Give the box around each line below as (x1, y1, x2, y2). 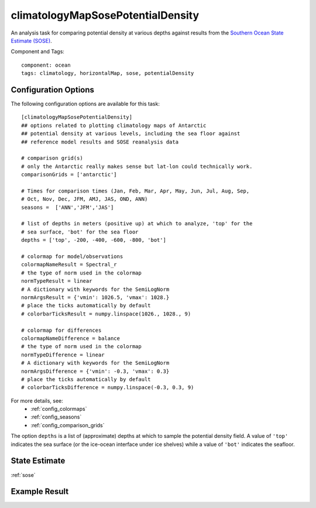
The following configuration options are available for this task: (11, 100, 160, 108)
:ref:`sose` (11, 471, 36, 478)
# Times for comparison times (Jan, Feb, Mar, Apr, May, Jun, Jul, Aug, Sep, (21, 187, 250, 194)
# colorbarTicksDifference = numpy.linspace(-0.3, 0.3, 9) (21, 384, 194, 391)
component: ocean (21, 61, 71, 68)
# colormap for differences (21, 327, 102, 334)
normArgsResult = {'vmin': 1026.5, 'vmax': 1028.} (21, 294, 170, 301)
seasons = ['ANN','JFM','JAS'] (21, 204, 114, 211)
